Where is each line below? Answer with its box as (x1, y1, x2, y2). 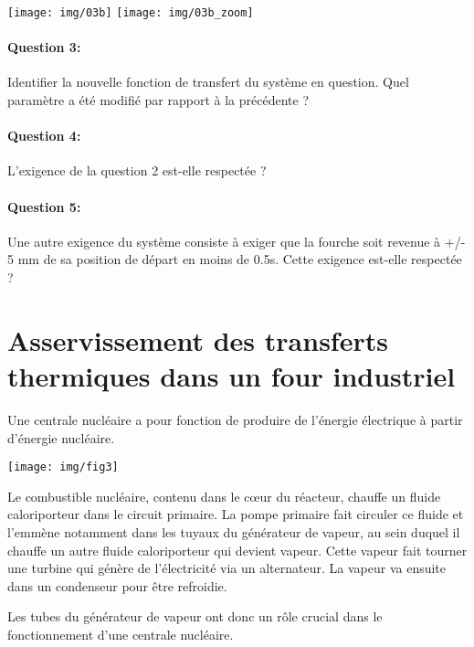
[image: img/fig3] (7, 461, 119, 474)
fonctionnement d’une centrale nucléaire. (7, 624, 234, 643)
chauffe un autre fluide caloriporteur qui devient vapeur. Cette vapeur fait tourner (7, 540, 468, 559)
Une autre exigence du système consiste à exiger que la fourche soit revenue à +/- (7, 231, 466, 250)
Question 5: (7, 196, 81, 216)
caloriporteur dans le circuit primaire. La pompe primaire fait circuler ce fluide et (7, 504, 464, 524)
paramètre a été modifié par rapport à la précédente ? (7, 90, 309, 110)
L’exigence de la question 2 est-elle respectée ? (7, 161, 267, 180)
